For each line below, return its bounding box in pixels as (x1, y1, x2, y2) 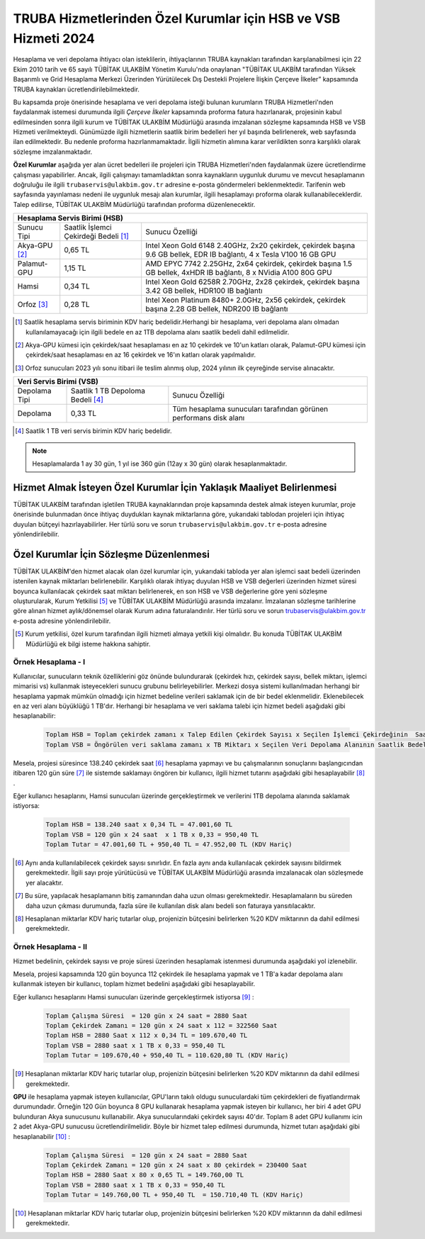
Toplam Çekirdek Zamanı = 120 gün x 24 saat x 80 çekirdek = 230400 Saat (45, 1161, 307, 1169)
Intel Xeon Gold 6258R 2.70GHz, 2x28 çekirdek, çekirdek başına (145, 277, 361, 287)
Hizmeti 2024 (13, 30, 95, 46)
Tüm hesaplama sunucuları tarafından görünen (172, 404, 329, 414)
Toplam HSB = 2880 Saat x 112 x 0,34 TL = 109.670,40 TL (45, 1031, 248, 1040)
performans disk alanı (172, 413, 245, 423)
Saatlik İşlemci (64, 223, 113, 232)
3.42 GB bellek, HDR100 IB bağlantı (145, 286, 263, 296)
